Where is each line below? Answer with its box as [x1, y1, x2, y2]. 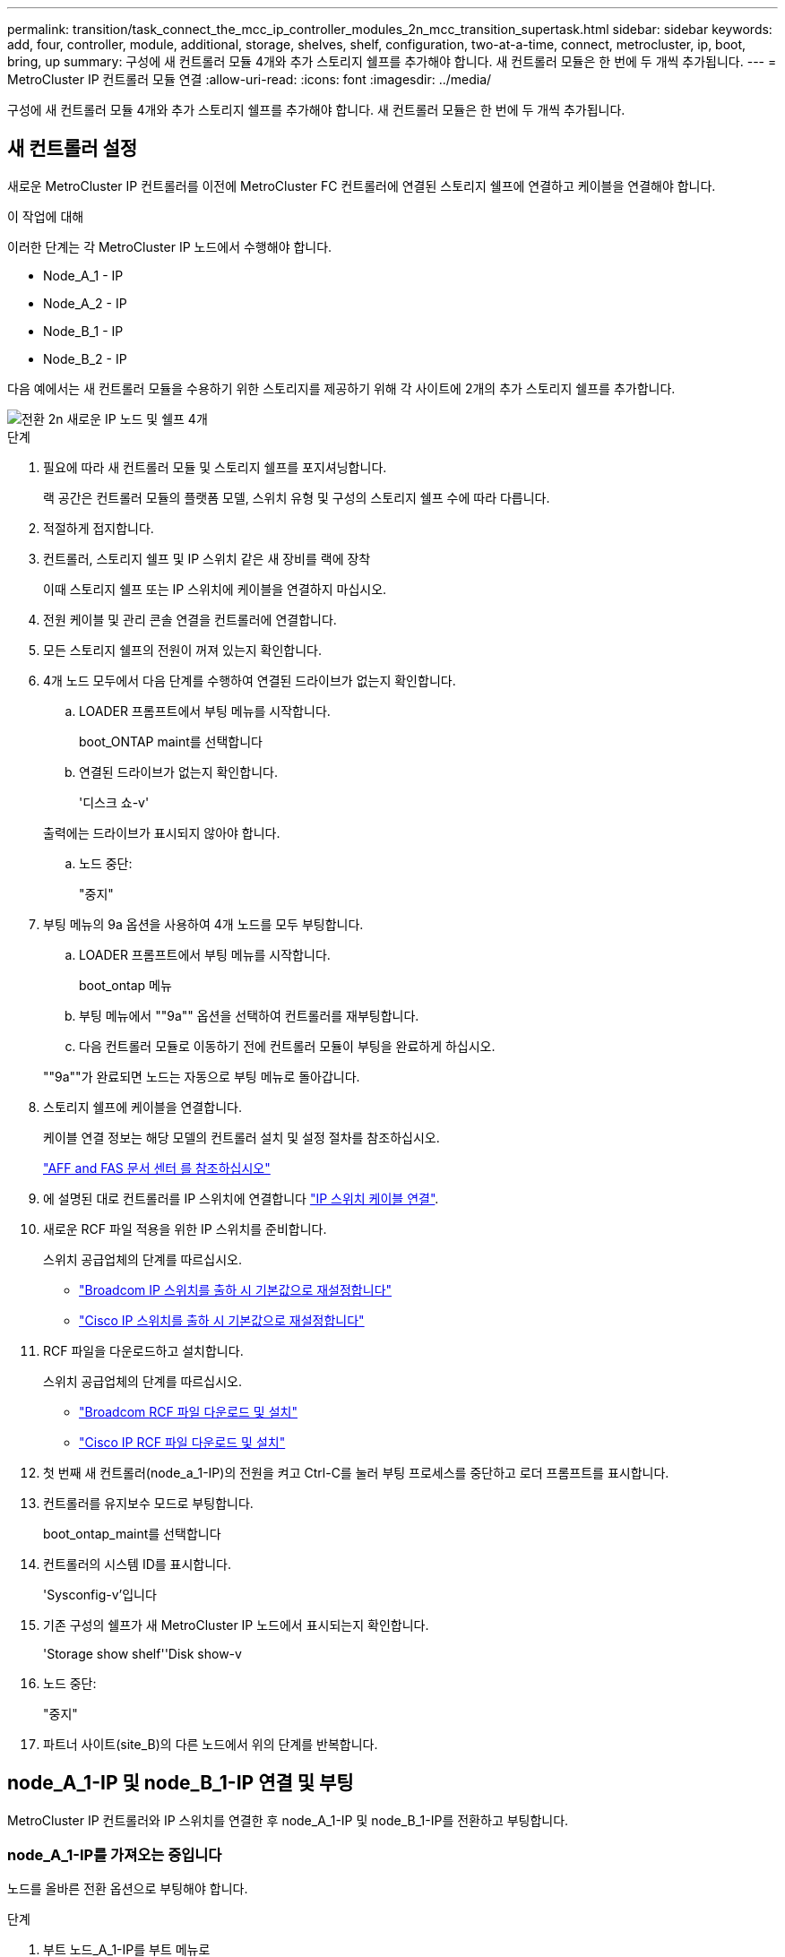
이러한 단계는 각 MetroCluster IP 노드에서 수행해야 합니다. [7, 238, 332, 254]
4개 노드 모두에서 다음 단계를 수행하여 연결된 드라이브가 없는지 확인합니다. [43, 672, 456, 688]
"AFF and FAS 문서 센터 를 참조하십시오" [43, 1160, 271, 1176]
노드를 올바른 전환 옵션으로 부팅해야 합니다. [7, 1881, 248, 1897]
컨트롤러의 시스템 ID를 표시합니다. [43, 1556, 232, 1572]
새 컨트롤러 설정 [7, 137, 138, 160]
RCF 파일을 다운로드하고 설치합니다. [43, 1342, 244, 1358]
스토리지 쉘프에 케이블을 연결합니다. [43, 1099, 242, 1115]
